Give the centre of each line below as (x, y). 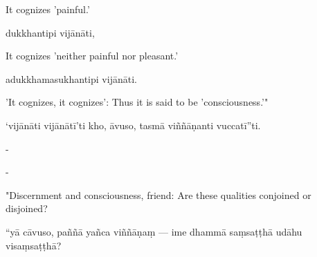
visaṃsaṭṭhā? (34, 245)
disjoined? (27, 208)
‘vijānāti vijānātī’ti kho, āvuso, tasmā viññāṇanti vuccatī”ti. (133, 125)
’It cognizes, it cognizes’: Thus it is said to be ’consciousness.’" (137, 102)
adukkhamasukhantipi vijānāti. (71, 78)
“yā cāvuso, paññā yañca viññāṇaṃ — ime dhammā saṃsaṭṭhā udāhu (154, 231)
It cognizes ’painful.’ (48, 9)
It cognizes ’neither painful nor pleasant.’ (92, 56)
